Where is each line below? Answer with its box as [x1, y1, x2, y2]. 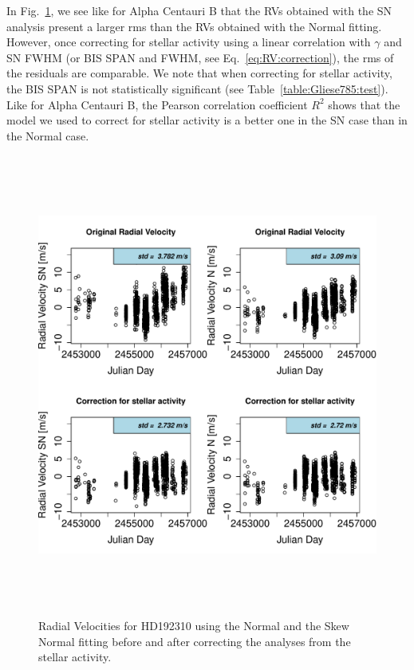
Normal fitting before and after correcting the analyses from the [38, 633, 351, 649]
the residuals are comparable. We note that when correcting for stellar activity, [6, 65, 392, 81]
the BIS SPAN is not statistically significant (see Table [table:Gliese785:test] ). [6, 80, 388, 97]
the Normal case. [6, 127, 89, 144]
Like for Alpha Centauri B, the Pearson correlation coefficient [6, 96, 308, 112]
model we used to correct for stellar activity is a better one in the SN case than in [6, 112, 408, 128]
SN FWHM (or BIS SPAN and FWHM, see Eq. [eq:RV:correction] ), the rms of [6, 49, 394, 65]
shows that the [328, 96, 400, 112]
